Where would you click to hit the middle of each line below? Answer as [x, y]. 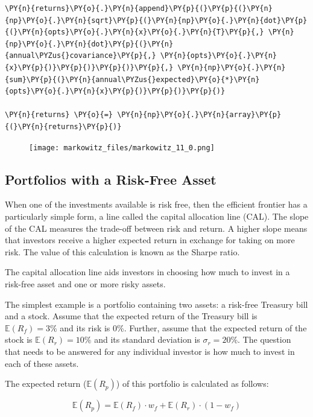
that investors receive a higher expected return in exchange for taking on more [150, 240]
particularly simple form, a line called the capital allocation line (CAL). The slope [157, 216]
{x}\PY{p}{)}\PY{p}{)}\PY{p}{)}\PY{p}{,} [89, 67]
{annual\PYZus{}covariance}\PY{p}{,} [81, 56]
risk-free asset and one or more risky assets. [85, 283]
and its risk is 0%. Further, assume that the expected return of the [183, 327]
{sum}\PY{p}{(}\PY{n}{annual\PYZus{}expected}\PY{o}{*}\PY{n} [132, 79]
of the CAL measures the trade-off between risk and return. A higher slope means [156, 228]
